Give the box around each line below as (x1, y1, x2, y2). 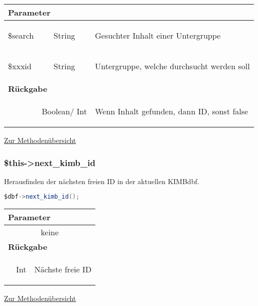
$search (8, 30, 34, 41)
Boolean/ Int (42, 105, 87, 117)
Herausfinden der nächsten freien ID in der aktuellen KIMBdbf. (4, 176, 199, 186)
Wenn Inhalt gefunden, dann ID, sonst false (95, 105, 248, 117)
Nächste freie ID (34, 263, 92, 275)
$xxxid (8, 60, 32, 72)
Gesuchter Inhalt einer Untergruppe (95, 30, 221, 41)
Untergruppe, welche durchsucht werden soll (95, 60, 250, 72)
